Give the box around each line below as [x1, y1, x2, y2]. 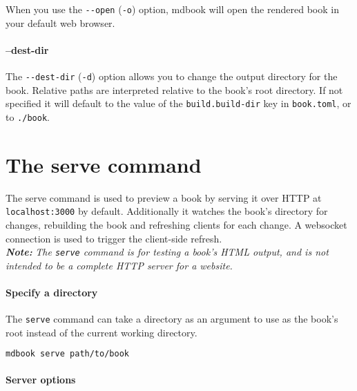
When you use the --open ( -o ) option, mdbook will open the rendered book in [6, 2, 339, 16]
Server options [6, 372, 76, 386]
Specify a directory [6, 285, 98, 300]
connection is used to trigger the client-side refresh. [6, 231, 222, 245]
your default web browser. [6, 15, 115, 30]
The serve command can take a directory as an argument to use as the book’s [6, 312, 338, 326]
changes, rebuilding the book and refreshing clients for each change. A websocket [6, 217, 347, 231]
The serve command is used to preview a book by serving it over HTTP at [6, 190, 322, 204]
